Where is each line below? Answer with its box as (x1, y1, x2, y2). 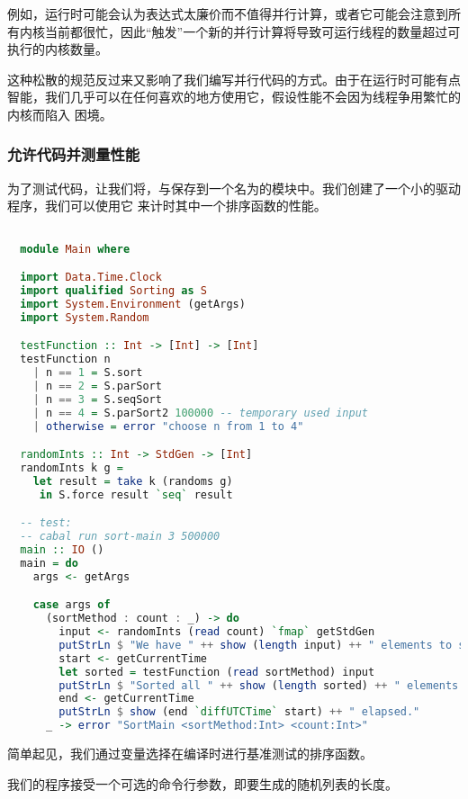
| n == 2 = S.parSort (32, 379, 162, 392)
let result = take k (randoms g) (32, 474, 233, 488)
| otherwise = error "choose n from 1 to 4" (32, 419, 304, 433)
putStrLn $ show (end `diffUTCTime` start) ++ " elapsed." (58, 705, 420, 719)
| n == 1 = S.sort (32, 366, 143, 380)
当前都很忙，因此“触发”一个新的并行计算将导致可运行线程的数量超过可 (44, 22, 461, 40)
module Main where (20, 242, 130, 256)
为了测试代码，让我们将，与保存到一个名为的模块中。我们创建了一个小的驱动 (7, 178, 461, 197)
